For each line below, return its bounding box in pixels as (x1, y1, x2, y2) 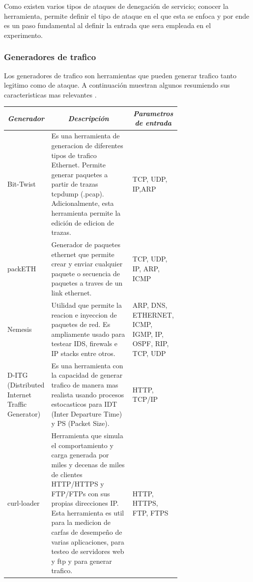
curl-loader (7, 498, 40, 508)
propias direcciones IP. (51, 498, 119, 508)
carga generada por (51, 450, 109, 460)
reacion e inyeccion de (51, 309, 117, 320)
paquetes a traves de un (51, 278, 123, 288)
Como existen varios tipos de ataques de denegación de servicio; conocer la (4, 1, 229, 11)
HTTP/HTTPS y (51, 479, 104, 489)
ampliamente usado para (51, 328, 125, 339)
